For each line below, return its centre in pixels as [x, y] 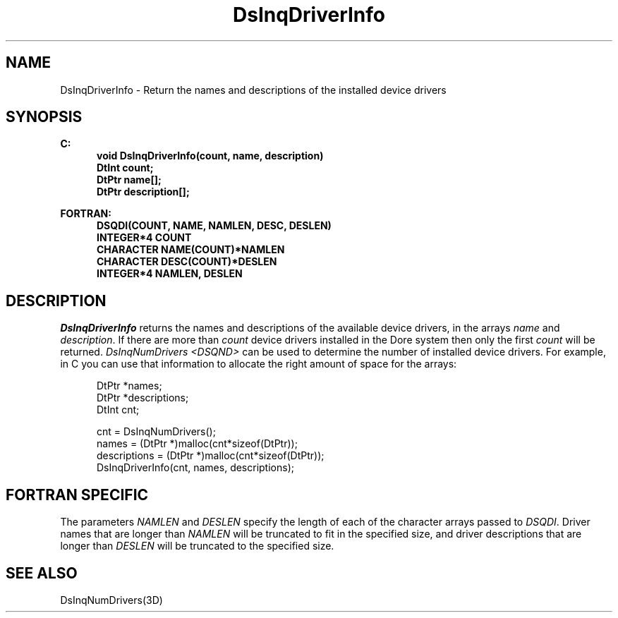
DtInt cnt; [118, 410]
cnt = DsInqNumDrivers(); [156, 432]
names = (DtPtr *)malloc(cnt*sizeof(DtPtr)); [197, 444]
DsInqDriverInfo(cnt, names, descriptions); [195, 468]
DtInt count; [125, 168]
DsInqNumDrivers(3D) [111, 600]
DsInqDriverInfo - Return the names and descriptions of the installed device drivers [253, 90]
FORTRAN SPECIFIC [77, 495]
